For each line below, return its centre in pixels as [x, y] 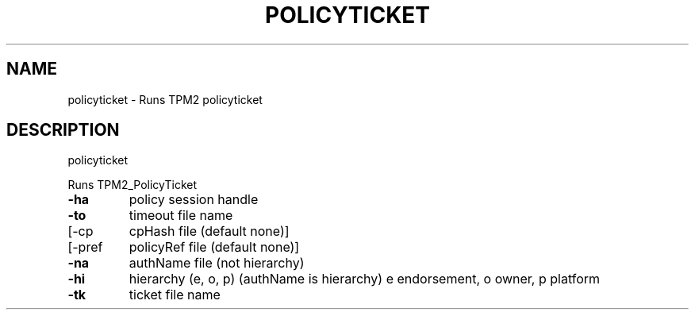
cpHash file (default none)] [209, 231]
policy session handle [194, 200]
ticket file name [175, 295]
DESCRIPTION [63, 130]
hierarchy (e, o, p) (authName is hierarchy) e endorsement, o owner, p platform [365, 279]
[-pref [85, 247]
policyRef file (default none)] [214, 247]
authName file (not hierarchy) [217, 263]
